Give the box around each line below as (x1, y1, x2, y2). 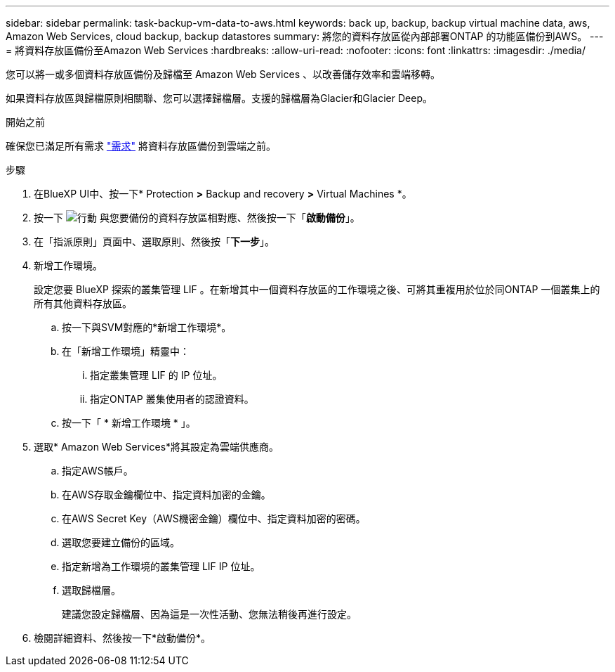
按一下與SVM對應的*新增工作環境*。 (62, 321, 232, 333)
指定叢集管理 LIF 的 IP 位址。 (90, 369, 223, 381)
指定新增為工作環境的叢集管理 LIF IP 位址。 (62, 560, 260, 572)
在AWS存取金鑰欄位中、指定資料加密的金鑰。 (62, 489, 271, 500)
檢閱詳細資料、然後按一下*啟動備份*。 (34, 632, 211, 644)
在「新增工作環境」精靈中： (62, 345, 190, 357)
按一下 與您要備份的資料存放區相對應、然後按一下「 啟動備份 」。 (34, 212, 360, 224)
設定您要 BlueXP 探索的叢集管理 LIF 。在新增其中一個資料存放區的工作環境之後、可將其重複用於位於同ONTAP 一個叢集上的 (34, 283, 600, 295)
